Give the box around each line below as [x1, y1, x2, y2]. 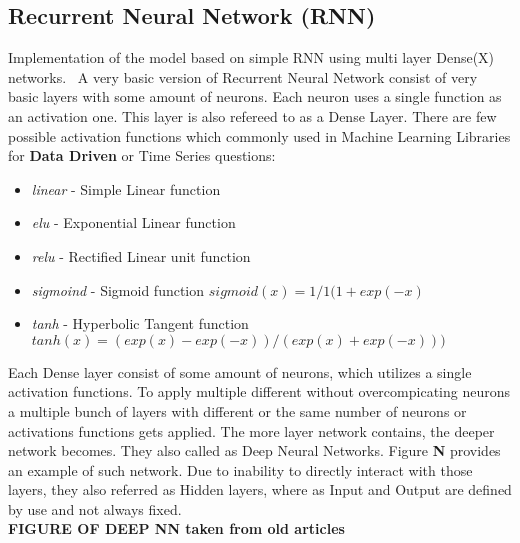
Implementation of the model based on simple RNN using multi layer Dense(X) [8, 47, 495, 68]
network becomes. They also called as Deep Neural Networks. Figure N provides [8, 440, 501, 461]
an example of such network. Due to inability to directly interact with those [8, 459, 473, 480]
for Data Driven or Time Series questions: [8, 145, 276, 166]
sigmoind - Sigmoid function [31, 279, 205, 300]
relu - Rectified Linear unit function [31, 245, 251, 266]
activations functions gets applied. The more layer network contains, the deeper [8, 420, 495, 441]
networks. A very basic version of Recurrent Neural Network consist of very [8, 66, 478, 87]
